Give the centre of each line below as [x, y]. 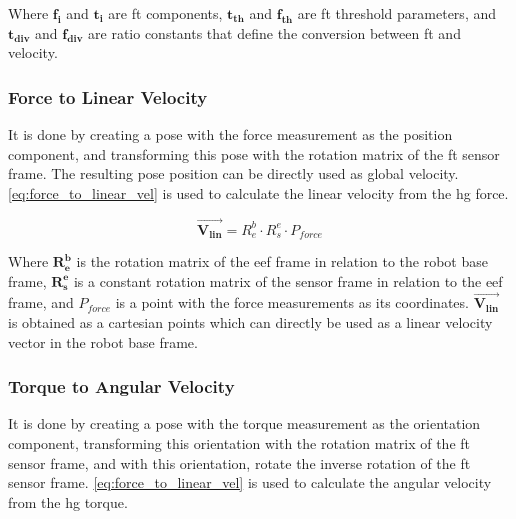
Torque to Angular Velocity [121, 386]
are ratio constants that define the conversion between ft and [274, 32]
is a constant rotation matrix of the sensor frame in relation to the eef [288, 280]
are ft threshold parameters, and [396, 13]
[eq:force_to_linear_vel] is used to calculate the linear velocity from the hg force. [258, 192]
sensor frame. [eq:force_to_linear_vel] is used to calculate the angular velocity [250, 482]
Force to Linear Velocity [108, 96]
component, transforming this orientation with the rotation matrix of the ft [239, 443]
